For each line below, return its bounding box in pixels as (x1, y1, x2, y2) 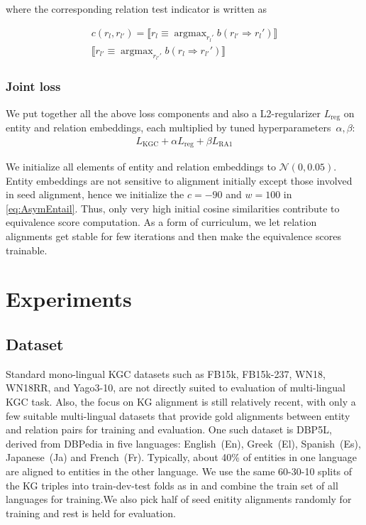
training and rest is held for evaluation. (6, 505, 176, 520)
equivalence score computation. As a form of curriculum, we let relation (6, 215, 317, 229)
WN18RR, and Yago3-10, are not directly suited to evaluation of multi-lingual (6, 380, 345, 395)
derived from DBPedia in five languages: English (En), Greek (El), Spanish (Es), (6, 435, 361, 450)
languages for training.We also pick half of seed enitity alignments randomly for (6, 492, 352, 507)
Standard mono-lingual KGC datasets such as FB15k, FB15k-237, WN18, (6, 366, 326, 381)
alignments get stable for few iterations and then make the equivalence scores (6, 229, 341, 244)
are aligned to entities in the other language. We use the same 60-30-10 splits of (6, 463, 353, 478)
